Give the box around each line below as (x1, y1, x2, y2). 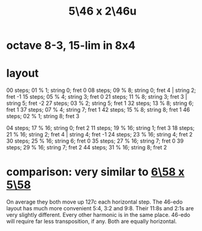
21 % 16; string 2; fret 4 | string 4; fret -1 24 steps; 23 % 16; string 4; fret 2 (6, 131, 193, 138)
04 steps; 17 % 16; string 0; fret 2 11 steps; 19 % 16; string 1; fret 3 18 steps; (6, 124, 195, 132)
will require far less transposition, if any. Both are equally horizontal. (6, 218, 177, 225)
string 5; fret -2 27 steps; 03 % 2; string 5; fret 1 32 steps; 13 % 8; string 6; (6, 99, 194, 107)
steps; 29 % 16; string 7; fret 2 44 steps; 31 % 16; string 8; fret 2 (6, 144, 167, 151)
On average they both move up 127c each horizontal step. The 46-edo (6, 198, 183, 205)
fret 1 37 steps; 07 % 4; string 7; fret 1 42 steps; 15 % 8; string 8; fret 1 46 (6, 106, 190, 113)
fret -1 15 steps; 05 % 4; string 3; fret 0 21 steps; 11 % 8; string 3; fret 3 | (6, 93, 187, 101)
